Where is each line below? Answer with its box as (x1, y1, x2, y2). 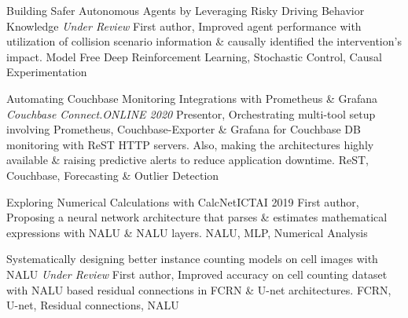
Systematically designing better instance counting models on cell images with (6, 250, 378, 267)
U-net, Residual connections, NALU (6, 297, 179, 313)
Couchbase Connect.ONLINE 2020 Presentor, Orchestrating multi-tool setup (6, 105, 376, 122)
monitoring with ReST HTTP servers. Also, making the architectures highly (6, 136, 374, 152)
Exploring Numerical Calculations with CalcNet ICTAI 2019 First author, (6, 193, 359, 210)
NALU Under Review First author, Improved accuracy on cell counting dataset (6, 265, 388, 282)
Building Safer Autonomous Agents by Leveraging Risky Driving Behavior (6, 2, 365, 18)
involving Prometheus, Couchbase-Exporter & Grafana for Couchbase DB (6, 121, 361, 137)
